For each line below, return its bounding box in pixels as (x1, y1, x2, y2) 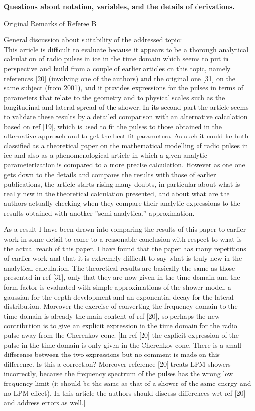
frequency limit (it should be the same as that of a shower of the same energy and (4, 378, 251, 388)
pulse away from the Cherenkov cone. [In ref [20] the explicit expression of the (4, 330, 239, 340)
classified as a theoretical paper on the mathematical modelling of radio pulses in (4, 140, 248, 150)
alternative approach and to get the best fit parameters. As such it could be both (4, 131, 249, 141)
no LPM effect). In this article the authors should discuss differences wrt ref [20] (4, 387, 246, 398)
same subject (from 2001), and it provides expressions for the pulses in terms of (4, 82, 243, 93)
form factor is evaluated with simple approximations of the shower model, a (4, 282, 231, 292)
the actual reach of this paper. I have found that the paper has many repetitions (4, 243, 246, 253)
